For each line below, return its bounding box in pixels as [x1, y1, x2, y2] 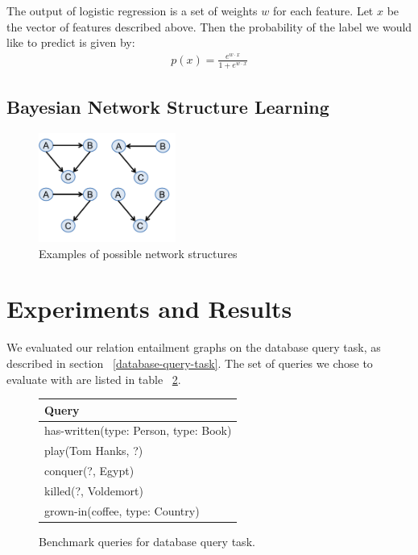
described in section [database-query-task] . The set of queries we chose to [6, 354, 373, 371]
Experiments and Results [6, 292, 292, 325]
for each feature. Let [272, 2, 374, 19]
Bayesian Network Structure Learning [6, 94, 329, 119]
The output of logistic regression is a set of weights [6, 2, 258, 19]
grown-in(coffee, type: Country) [44, 502, 200, 519]
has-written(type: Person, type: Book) [44, 422, 232, 439]
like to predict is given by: [6, 34, 135, 51]
